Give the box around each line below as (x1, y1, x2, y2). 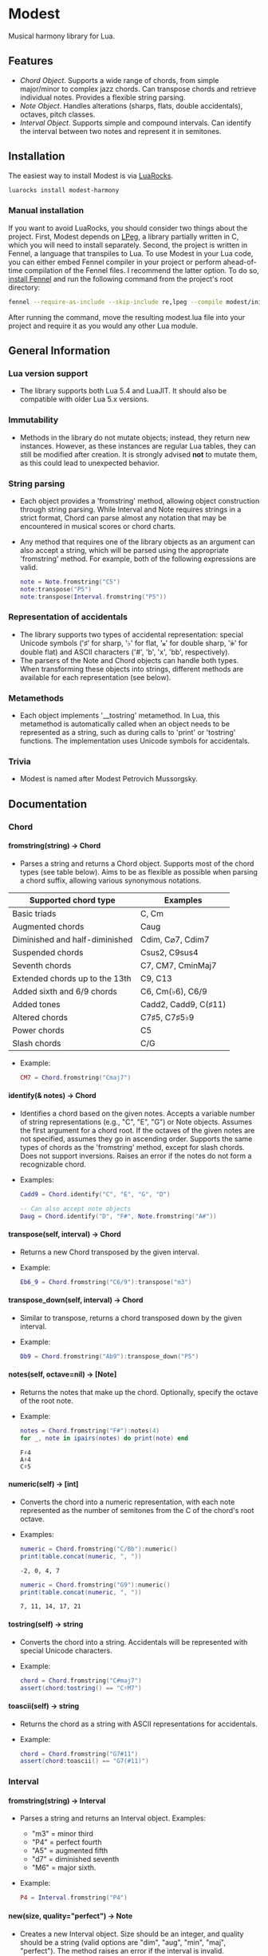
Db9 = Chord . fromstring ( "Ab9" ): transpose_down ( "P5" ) (19, 1352, 199, 1361)
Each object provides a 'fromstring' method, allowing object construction (19, 496, 260, 505)
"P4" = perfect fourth (31, 1837, 102, 1847)
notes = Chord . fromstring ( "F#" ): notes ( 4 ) (19, 1426, 160, 1435)
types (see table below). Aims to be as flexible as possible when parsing (19, 867, 258, 876)
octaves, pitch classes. (19, 109, 96, 119)
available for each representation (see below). (19, 672, 171, 682)
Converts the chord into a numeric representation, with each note (19, 1497, 235, 1507)
